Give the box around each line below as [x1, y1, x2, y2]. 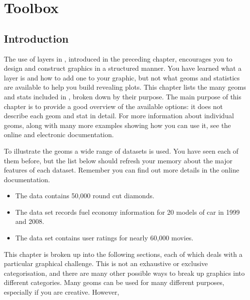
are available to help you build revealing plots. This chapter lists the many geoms [4, 82, 246, 92]
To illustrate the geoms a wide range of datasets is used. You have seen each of [4, 145, 239, 156]
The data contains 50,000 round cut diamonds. [15, 190, 154, 201]
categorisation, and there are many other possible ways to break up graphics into [4, 268, 245, 278]
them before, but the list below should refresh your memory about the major [4, 155, 233, 165]
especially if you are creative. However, [4, 287, 119, 297]
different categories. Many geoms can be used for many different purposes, [4, 277, 224, 287]
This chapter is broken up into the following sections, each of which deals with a [4, 249, 243, 259]
